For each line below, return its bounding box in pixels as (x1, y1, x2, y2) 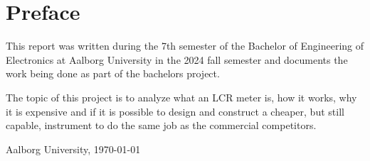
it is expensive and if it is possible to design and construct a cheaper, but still (6, 104, 344, 118)
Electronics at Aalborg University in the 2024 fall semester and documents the (6, 52, 348, 67)
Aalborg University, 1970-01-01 (6, 141, 141, 156)
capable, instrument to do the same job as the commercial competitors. (6, 118, 317, 133)
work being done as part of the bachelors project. (6, 66, 220, 81)
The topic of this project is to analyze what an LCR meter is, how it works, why (6, 89, 357, 104)
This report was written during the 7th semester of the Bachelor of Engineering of (6, 38, 364, 53)
